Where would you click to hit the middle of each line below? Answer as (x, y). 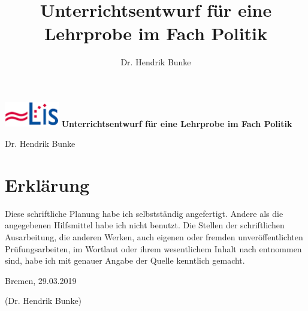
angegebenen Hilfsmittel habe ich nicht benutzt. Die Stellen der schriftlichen (145, 225)
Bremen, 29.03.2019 (41, 280)
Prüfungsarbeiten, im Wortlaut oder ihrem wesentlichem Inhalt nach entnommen (153, 248)
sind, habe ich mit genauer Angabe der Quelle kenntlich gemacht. (125, 260)
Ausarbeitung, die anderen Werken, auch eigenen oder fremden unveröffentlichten (154, 236)
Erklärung (47, 184)
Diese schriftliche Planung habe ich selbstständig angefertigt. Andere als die (144, 213)
